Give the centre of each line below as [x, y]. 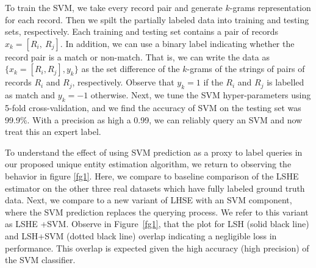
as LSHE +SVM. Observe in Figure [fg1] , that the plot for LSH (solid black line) [157, 224]
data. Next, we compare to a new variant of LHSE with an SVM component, [149, 200]
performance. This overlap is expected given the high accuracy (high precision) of [157, 248]
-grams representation [270, 7]
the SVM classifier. [40, 260]
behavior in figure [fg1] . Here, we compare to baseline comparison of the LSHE [152, 176]
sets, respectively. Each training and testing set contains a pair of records [142, 31]
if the [213, 82]
